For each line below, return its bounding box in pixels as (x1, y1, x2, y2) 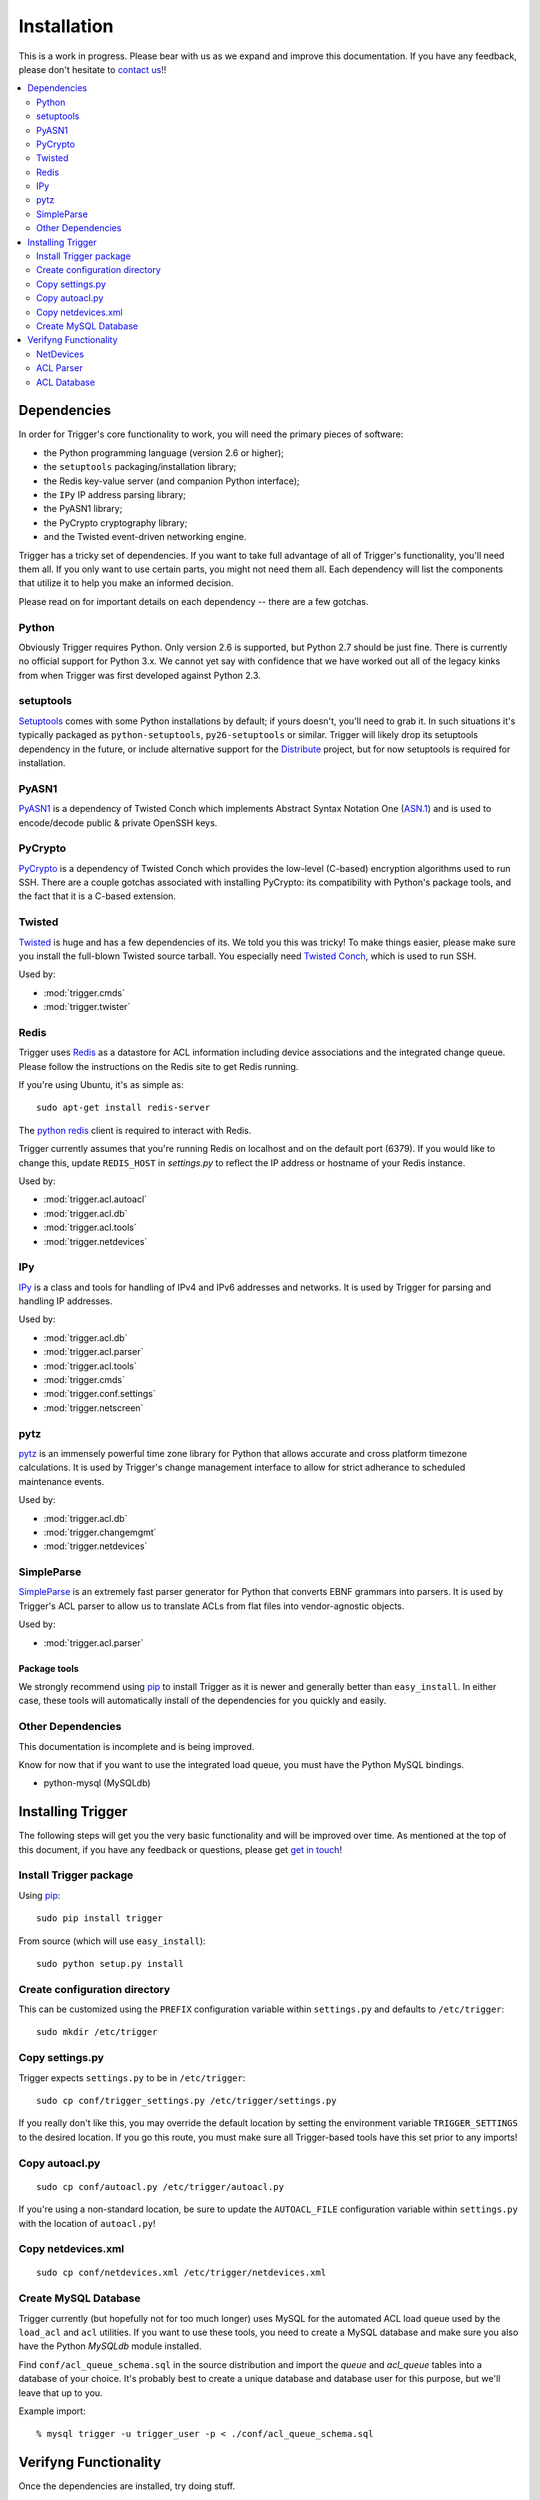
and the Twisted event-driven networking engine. (43, 531, 247, 543)
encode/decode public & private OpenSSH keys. (18, 816, 218, 829)
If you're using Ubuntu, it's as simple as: (18, 1079, 184, 1091)
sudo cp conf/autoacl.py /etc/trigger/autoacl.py (36, 2181, 285, 2192)
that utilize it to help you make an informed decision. (18, 577, 234, 589)
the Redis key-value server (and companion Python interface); (43, 475, 300, 487)
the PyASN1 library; (43, 503, 123, 515)
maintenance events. (18, 1475, 105, 1487)
